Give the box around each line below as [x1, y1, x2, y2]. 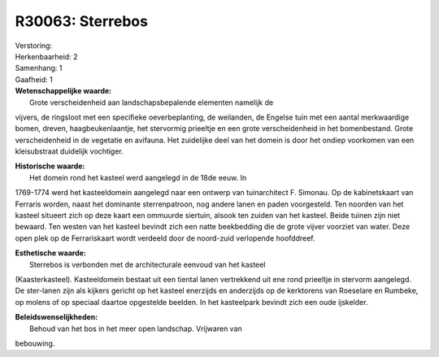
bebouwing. [15, 338, 55, 348]
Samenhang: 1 [15, 63, 63, 73]
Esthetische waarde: [15, 248, 87, 258]
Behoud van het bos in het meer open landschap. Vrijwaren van [29, 324, 243, 333]
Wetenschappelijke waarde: [15, 86, 112, 96]
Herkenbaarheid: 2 [15, 51, 78, 61]
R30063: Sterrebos [15, 12, 148, 30]
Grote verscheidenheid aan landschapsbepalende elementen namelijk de [29, 98, 274, 107]
